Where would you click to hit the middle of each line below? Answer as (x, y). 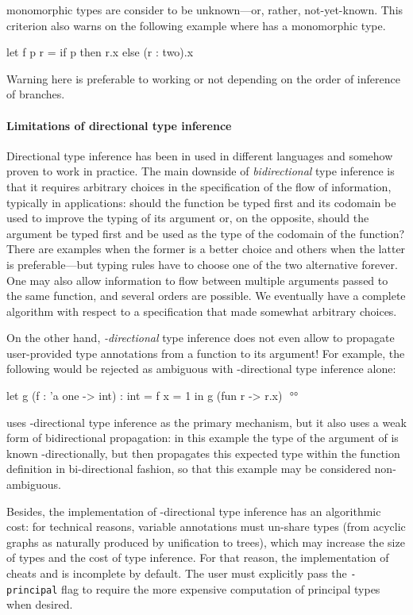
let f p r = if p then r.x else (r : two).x (100, 52)
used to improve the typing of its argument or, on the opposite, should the (188, 218)
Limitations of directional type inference (119, 125)
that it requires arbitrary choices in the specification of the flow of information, (199, 186)
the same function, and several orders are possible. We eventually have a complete (206, 296)
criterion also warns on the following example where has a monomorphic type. (196, 25)
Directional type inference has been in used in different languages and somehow (200, 155)
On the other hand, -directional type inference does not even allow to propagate (201, 338)
